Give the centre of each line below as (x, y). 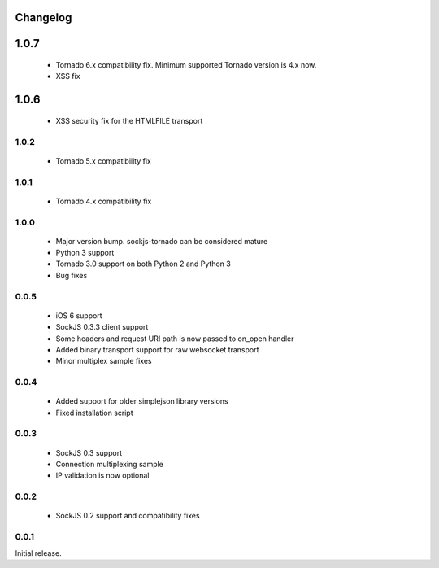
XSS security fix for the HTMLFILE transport (129, 120)
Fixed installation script (94, 413)
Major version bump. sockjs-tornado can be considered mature (162, 241)
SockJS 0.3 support (89, 452)
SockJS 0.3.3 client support (102, 327)
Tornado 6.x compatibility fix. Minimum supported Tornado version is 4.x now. (186, 65)
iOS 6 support (79, 315)
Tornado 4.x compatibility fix (104, 201)
